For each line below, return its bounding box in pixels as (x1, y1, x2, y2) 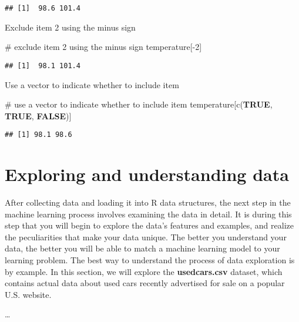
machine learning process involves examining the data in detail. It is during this (5, 207, 292, 220)
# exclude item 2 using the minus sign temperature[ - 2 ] (5, 41, 202, 53)
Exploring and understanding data (5, 162, 289, 186)
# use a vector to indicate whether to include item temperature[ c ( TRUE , (5, 98, 273, 110)
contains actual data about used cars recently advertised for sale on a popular (5, 277, 285, 289)
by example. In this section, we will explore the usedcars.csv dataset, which (5, 265, 283, 277)
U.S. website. (5, 288, 52, 300)
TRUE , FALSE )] (5, 109, 72, 122)
